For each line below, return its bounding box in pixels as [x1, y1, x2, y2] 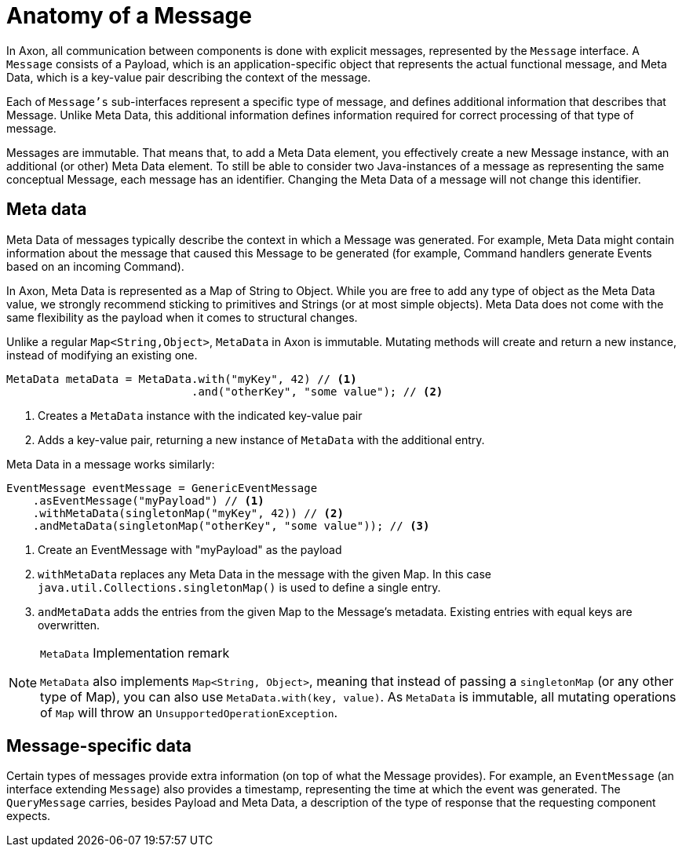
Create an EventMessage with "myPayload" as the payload [38, 542, 342, 556]
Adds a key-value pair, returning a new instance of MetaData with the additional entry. [38, 432, 485, 447]
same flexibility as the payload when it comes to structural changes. [6, 310, 358, 324]
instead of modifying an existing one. [6, 348, 198, 362]
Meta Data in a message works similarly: [6, 457, 215, 471]
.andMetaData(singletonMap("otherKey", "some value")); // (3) [32, 519, 430, 532]
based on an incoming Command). [6, 259, 184, 273]
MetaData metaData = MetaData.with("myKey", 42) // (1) [6, 372, 357, 385]
